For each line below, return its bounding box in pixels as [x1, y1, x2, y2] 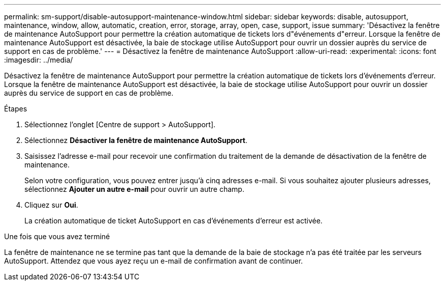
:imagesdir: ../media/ [4, 55, 73, 64]
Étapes [4, 104, 27, 113]
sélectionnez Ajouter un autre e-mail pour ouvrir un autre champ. [24, 185, 244, 193]
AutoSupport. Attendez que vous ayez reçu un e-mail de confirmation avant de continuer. [4, 256, 303, 265]
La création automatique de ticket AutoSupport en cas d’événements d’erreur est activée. [24, 216, 323, 225]
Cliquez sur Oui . [24, 201, 78, 209]
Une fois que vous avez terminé [4, 232, 110, 241]
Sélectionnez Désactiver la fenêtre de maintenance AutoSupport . [24, 136, 248, 145]
